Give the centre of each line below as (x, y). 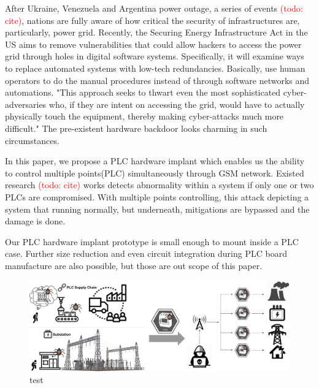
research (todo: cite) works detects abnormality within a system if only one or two (159, 185)
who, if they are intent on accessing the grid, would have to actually (177, 104)
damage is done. (35, 221)
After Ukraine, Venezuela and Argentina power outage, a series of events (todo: (154, 8)
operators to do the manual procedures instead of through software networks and (157, 80)
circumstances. (32, 140)
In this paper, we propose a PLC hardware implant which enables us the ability (155, 161)
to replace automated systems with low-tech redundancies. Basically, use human (155, 68)
